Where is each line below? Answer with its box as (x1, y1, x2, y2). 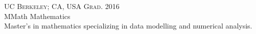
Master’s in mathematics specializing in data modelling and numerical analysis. (4, 20, 252, 31)
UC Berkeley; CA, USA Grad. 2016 (4, 1, 120, 11)
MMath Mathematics (4, 10, 71, 21)
